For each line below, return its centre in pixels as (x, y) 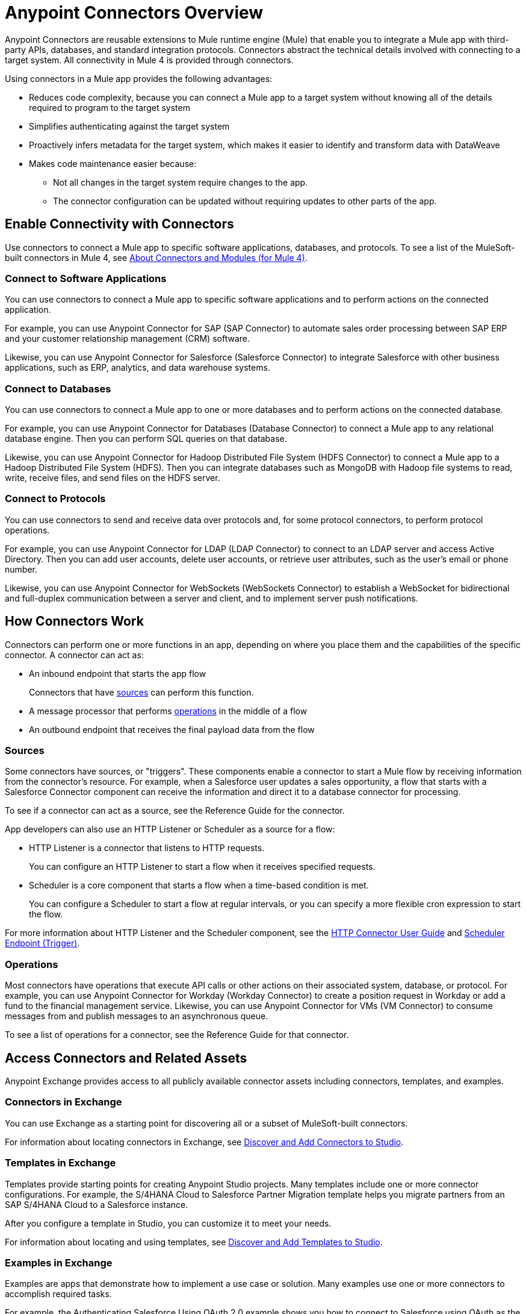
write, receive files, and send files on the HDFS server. (113, 478)
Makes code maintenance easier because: (113, 163)
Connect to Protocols (55, 499)
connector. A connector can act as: (74, 655)
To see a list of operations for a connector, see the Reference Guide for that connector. (177, 1035)
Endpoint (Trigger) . (42, 943)
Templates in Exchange (60, 1163)
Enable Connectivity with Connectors (119, 224)
